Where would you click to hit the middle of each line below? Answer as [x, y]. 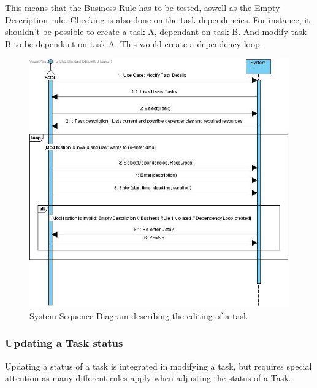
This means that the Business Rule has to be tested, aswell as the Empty [143, 7]
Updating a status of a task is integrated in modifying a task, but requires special [158, 366]
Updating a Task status [64, 343]
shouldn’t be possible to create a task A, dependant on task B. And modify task [156, 32]
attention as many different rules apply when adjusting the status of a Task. [148, 378]
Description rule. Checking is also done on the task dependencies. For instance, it [158, 19]
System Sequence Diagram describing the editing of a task [139, 315]
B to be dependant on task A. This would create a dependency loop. [134, 43]
